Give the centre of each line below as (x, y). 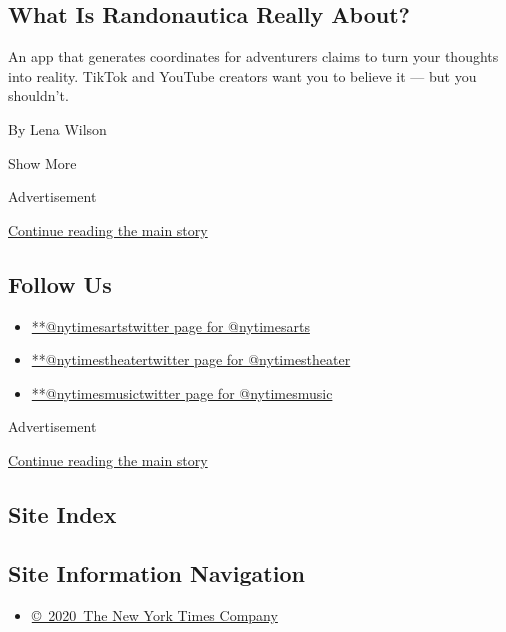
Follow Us (60, 283)
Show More (42, 162)
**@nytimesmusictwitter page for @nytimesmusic (182, 392)
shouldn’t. (38, 95)
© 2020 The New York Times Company (154, 614)
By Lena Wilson (57, 128)
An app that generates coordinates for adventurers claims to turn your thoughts (253, 56)
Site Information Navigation (156, 572)
